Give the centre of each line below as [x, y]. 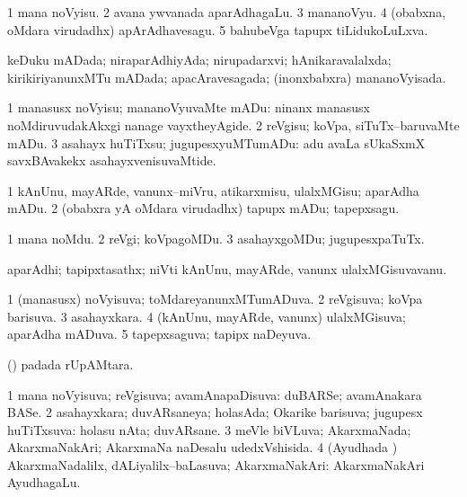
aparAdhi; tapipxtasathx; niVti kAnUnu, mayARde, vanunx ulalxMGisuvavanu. [227, 268]
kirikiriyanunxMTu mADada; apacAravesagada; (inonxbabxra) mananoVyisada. [227, 77]
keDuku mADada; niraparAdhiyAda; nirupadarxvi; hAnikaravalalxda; [199, 60]
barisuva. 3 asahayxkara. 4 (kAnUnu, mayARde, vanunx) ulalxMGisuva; [207, 316]
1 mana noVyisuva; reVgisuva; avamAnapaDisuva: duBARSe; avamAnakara [215, 394]
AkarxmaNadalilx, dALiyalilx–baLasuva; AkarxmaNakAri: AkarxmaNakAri [216, 464]
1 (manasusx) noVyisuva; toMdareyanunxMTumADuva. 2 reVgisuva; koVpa [215, 299]
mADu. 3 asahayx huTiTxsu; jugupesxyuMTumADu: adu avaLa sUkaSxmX [216, 142]
